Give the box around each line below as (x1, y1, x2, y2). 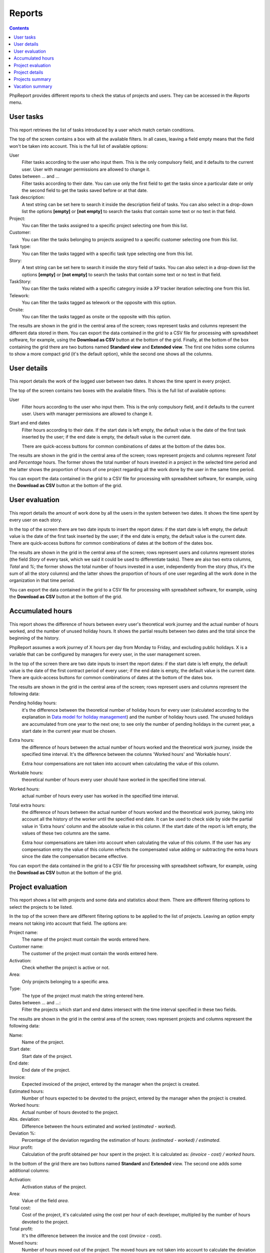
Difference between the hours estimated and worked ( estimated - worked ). (21, 1123, 177, 1129)
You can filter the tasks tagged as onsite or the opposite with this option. (21, 314, 171, 320)
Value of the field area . (21, 1198, 69, 1204)
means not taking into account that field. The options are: (9, 920, 127, 926)
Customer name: (9, 943, 43, 949)
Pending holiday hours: (9, 700, 57, 706)
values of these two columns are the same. (21, 830, 110, 837)
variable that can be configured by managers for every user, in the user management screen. (9, 652, 201, 658)
